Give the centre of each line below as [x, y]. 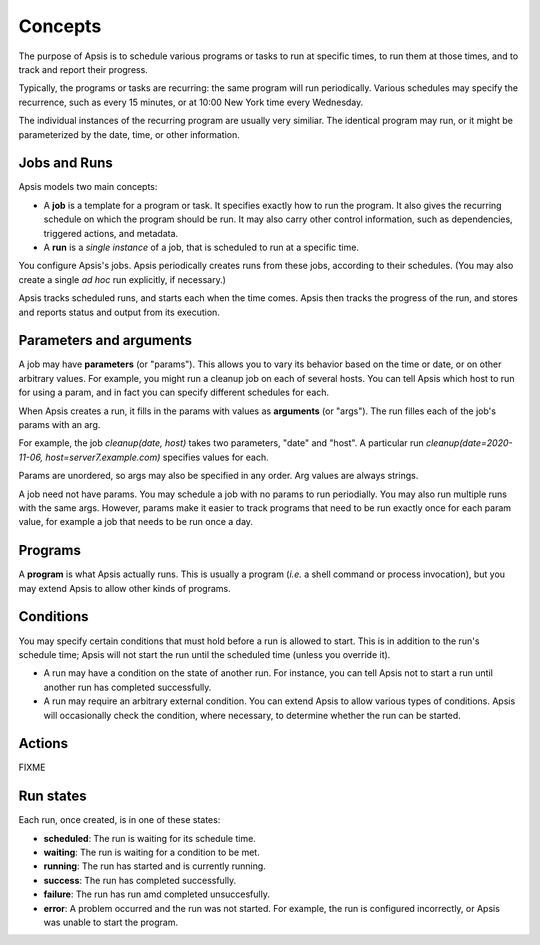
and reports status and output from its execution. [119, 312]
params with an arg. [59, 424]
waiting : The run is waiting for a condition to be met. [151, 852]
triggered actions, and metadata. [111, 233]
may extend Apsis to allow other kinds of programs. [124, 588]
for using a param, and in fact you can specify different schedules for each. [174, 392]
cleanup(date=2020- [469, 443]
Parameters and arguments [105, 340]
